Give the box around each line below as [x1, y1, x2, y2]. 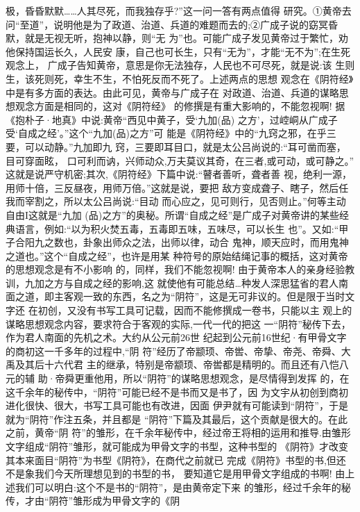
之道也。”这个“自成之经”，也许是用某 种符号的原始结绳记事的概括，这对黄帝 [6, 248, 348, 263]
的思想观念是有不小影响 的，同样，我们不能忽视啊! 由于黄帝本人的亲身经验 [6, 262, 345, 276]
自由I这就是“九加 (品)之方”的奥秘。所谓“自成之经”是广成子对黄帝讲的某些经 [6, 207, 350, 222]
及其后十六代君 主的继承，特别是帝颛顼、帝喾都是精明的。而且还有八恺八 [15, 357, 349, 372]
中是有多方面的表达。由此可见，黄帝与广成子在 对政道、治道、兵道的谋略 [6, 85, 339, 99]
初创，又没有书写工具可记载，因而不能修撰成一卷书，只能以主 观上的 [37, 303, 352, 317]
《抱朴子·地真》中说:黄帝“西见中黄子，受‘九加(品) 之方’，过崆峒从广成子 [6, 112, 338, 126]
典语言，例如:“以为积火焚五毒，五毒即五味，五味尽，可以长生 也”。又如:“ [6, 221, 339, 236]
